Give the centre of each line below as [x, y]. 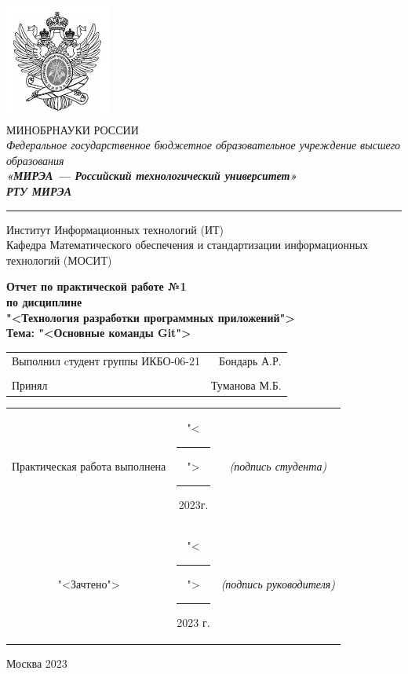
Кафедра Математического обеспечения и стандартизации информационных [187, 245]
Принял [30, 385]
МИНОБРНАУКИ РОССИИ [73, 129]
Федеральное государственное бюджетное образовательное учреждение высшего [204, 145]
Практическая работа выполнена [89, 466]
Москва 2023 [37, 663]
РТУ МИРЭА [39, 190]
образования [35, 160]
